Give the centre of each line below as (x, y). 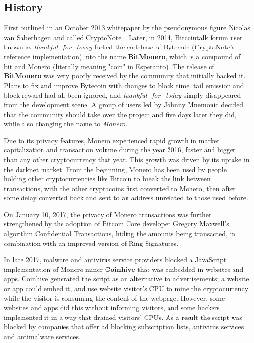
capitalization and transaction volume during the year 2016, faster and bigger (120, 150)
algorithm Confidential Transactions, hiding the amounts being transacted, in (120, 233)
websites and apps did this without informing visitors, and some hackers (112, 307)
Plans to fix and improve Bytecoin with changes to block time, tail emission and (124, 85)
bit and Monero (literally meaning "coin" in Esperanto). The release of (109, 66)
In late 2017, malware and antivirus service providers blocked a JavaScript (115, 259)
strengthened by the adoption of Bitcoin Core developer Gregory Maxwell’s (116, 224)
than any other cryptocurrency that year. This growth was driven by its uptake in (127, 159)
